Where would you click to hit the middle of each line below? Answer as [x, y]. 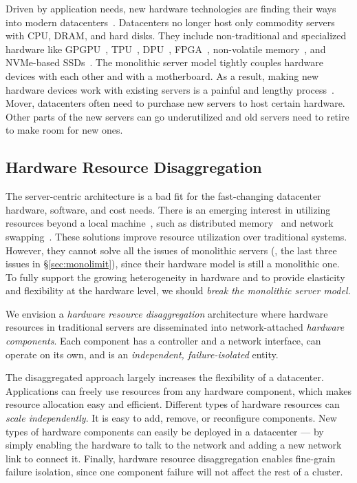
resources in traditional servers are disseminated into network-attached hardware [175, 327]
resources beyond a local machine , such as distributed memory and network [170, 223]
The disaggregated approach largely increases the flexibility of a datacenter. [165, 377]
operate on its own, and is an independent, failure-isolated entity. [142, 354]
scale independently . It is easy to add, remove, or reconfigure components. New [171, 418]
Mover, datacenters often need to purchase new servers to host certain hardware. [175, 103]
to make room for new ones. [64, 130]
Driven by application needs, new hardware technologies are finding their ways [171, 8]
